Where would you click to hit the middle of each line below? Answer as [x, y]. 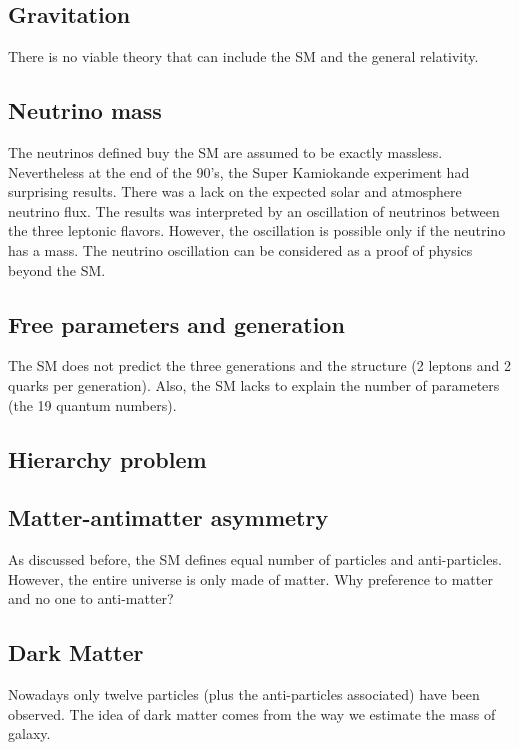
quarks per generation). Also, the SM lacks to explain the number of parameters [254, 384]
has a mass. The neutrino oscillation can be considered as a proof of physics [240, 249]
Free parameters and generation [176, 323]
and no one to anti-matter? [91, 598]
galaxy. [29, 733]
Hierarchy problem [107, 458]
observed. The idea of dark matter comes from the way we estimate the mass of [252, 713]
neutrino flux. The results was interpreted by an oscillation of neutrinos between [254, 210]
